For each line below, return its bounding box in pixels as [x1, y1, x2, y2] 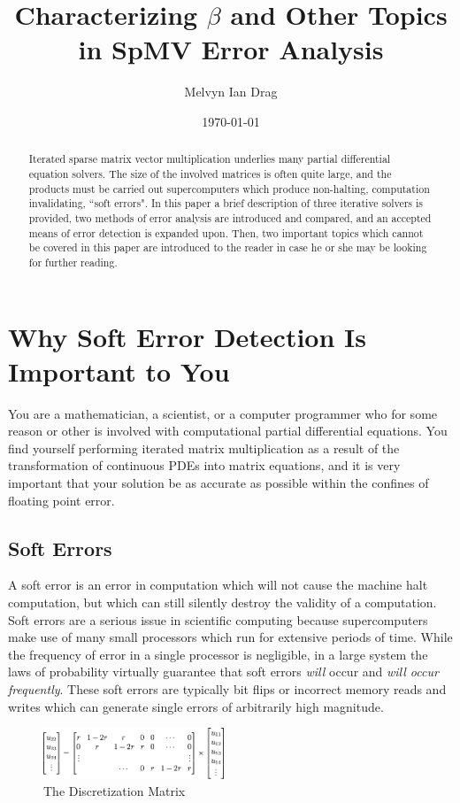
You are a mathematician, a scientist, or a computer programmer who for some [8, 404, 438, 422]
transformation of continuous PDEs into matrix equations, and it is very [8, 456, 401, 475]
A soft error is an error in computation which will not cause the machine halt [8, 575, 428, 594]
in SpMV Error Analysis [78, 31, 384, 67]
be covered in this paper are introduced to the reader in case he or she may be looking [28, 240, 427, 255]
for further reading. [28, 254, 118, 269]
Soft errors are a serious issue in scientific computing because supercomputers [8, 610, 428, 629]
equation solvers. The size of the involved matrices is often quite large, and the [28, 166, 392, 181]
